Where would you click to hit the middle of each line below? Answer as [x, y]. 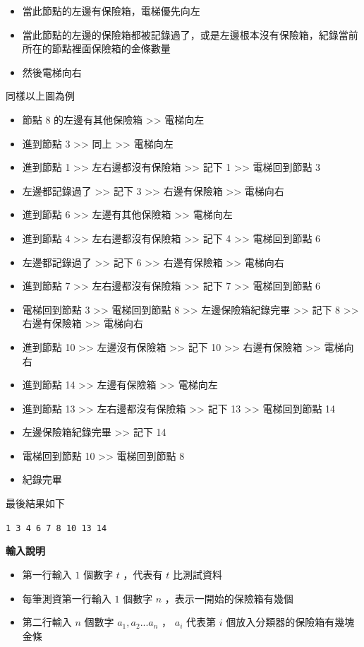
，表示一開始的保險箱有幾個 [229, 598]
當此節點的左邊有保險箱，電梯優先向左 [111, 11]
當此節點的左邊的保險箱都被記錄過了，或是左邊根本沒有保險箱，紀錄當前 [190, 34]
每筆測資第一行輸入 [67, 598]
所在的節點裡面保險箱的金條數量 [96, 48]
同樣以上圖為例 [40, 96]
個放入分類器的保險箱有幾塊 [290, 622]
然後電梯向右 [52, 72]
